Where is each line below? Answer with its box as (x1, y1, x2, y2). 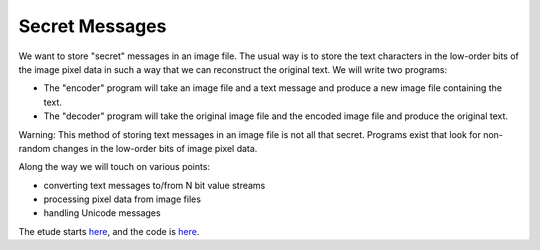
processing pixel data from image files (43, 193, 202, 205)
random (18, 142, 51, 154)
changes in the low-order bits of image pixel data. (52, 142, 258, 154)
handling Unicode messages (43, 207, 161, 219)
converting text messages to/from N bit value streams (43, 179, 266, 191)
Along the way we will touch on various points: (18, 161, 210, 173)
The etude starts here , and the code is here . (18, 225, 200, 237)
